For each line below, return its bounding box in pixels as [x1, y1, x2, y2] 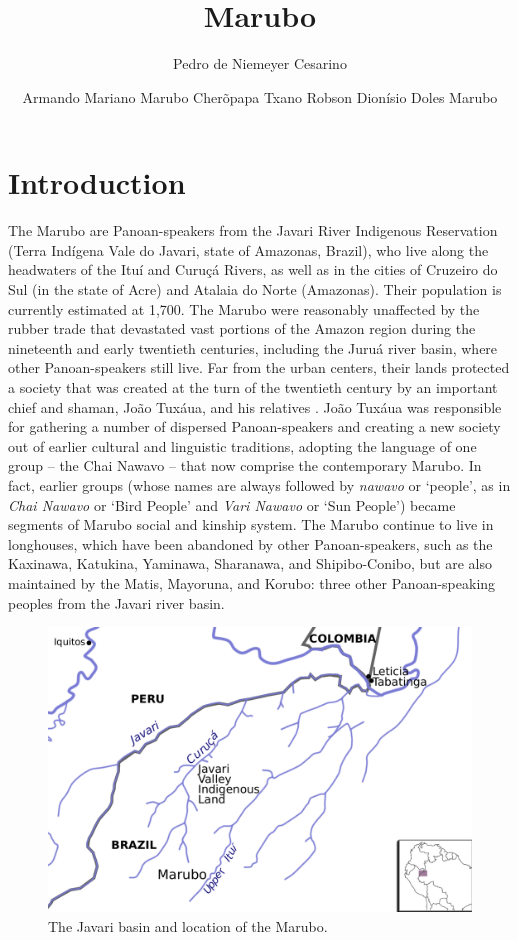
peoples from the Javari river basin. [8, 592, 225, 613]
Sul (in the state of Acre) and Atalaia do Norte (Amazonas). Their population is [8, 279, 502, 300]
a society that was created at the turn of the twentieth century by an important [8, 377, 498, 397]
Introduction [8, 162, 186, 203]
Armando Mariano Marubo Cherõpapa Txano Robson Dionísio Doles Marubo [22, 86, 498, 107]
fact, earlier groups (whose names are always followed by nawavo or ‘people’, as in [8, 474, 511, 495]
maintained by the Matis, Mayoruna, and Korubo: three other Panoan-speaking [8, 572, 496, 593]
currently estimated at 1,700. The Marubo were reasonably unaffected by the [8, 298, 480, 319]
